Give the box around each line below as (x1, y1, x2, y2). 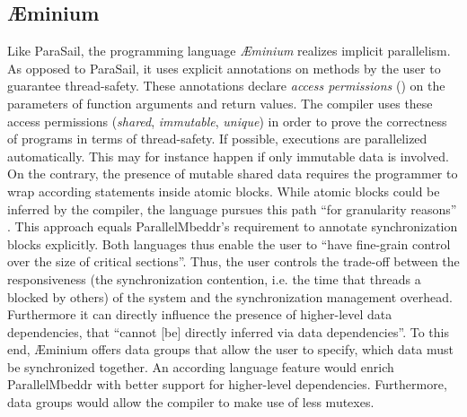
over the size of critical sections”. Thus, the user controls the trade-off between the (7, 252, 460, 271)
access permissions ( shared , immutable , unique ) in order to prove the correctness (7, 111, 447, 130)
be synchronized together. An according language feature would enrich (7, 357, 394, 376)
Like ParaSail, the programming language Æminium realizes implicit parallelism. (7, 41, 451, 60)
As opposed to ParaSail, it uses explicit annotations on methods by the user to (7, 58, 441, 77)
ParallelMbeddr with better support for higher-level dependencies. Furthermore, (7, 375, 447, 394)
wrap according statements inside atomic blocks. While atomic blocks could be (7, 181, 440, 200)
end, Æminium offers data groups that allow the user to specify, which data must (7, 340, 454, 359)
